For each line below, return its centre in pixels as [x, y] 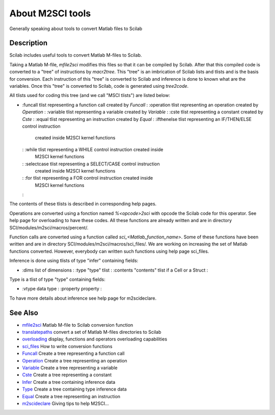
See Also [24, 313]
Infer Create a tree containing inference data [69, 382]
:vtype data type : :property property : [62, 289]
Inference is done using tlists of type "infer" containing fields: [74, 261]
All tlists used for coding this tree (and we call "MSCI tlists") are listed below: [90, 95]
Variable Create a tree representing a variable [70, 368]
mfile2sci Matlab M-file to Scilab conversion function [78, 325]
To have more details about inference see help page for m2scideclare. [83, 298]
